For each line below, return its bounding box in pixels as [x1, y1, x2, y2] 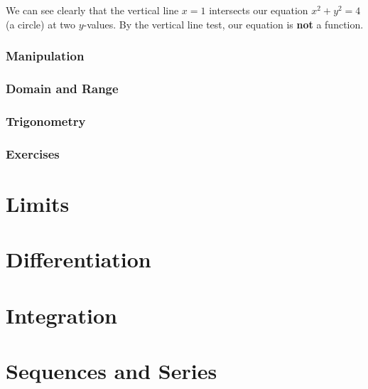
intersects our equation [209, 3, 308, 17]
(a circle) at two [6, 16, 76, 31]
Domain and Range [6, 79, 119, 97]
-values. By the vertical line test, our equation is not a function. [83, 16, 364, 31]
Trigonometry [6, 112, 86, 129]
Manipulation [6, 47, 85, 65]
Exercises [6, 144, 60, 162]
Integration [6, 300, 117, 329]
